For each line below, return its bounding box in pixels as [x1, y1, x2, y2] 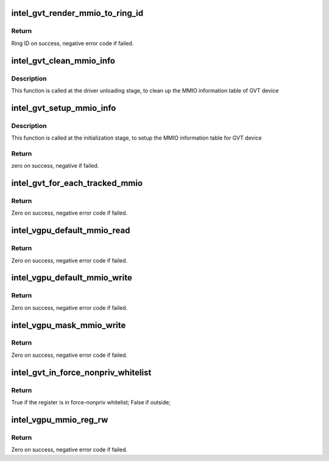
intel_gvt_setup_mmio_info [11, 102, 116, 113]
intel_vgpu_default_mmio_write [11, 273, 132, 283]
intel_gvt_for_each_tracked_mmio [11, 178, 143, 188]
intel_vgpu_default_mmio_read [11, 226, 130, 236]
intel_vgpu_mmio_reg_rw [11, 415, 108, 425]
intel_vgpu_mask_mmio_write [11, 320, 126, 331]
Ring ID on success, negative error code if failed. [11, 40, 134, 47]
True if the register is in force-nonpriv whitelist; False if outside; [11, 399, 171, 406]
